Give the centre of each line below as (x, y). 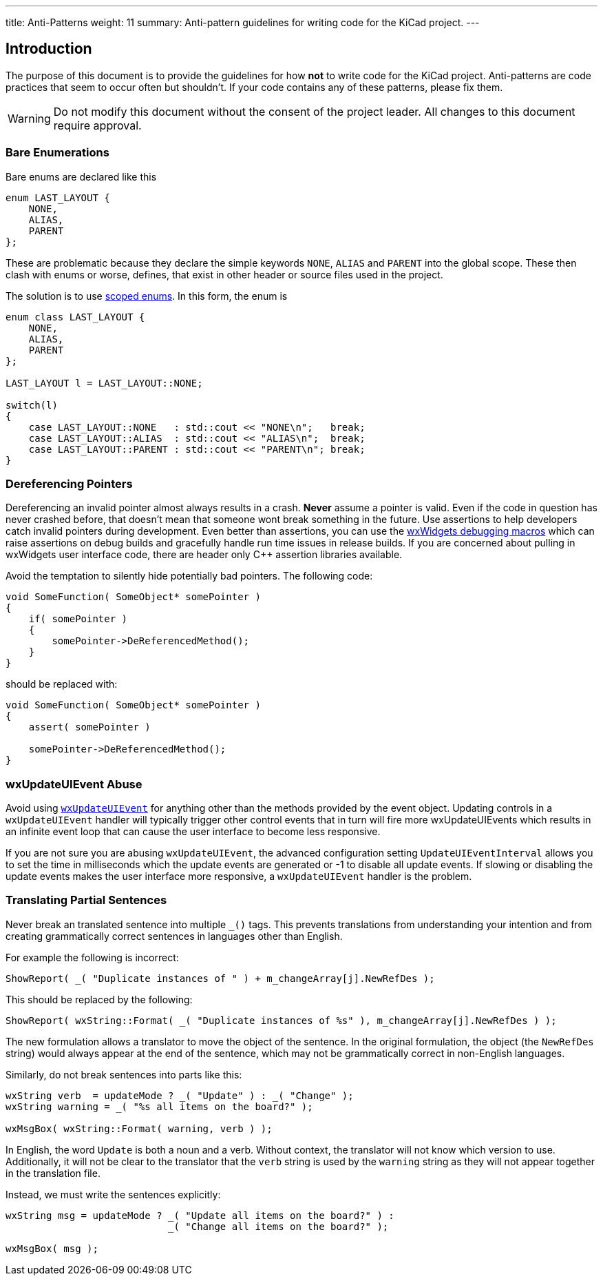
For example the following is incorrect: (92, 957)
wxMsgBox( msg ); (52, 1248)
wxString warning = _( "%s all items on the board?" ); (159, 1106)
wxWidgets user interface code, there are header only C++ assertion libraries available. (204, 555)
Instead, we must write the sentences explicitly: (113, 1194)
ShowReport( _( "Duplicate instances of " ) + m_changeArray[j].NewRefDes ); (220, 978)
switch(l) (32, 405)
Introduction (49, 49)
